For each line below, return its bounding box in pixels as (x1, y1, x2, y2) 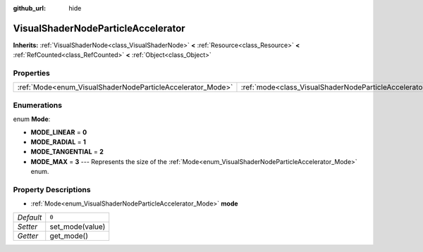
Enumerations (13, 100, 63, 110)
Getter (17, 231, 39, 241)
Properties (13, 68, 51, 78)
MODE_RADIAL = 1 (30, 137, 86, 146)
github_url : (13, 4, 46, 12)
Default (17, 212, 42, 222)
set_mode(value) (49, 222, 106, 232)
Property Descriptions (13, 184, 91, 194)
